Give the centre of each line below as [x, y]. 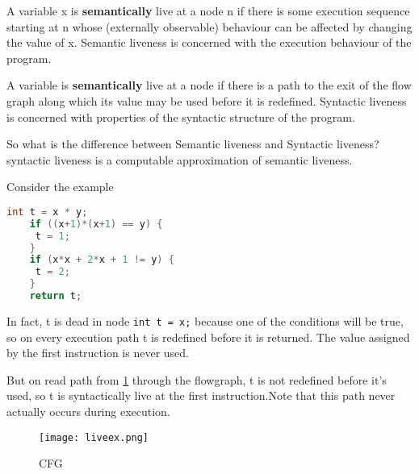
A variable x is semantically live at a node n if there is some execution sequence [208, 10]
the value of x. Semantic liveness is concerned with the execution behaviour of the [209, 42]
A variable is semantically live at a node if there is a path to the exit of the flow [209, 85]
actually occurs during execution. [88, 411]
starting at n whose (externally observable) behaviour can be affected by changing [209, 26]
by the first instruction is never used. [98, 353]
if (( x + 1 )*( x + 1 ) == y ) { [96, 224]
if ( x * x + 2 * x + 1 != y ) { [102, 260]
